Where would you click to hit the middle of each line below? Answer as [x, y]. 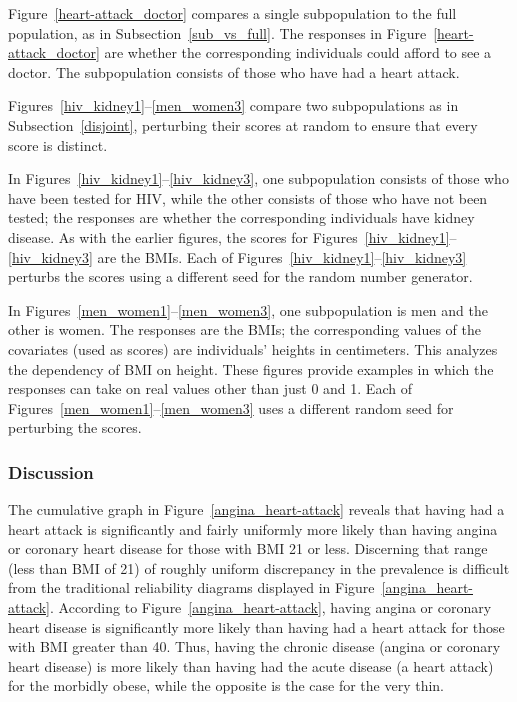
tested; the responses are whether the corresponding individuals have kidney [241, 217]
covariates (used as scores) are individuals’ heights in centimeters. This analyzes [253, 348]
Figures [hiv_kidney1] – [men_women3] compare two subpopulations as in [233, 105]
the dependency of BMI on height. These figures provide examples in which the [251, 368]
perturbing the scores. [75, 427]
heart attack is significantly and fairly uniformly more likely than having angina [253, 528]
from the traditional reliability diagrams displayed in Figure [191, 587]
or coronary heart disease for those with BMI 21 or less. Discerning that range [248, 548]
